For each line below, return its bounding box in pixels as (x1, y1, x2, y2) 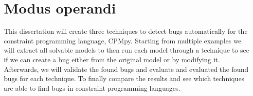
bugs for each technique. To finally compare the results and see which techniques (4, 73, 244, 83)
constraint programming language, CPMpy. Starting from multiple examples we (4, 35, 241, 45)
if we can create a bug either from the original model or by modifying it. (4, 54, 220, 64)
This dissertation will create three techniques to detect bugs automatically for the (4, 26, 248, 36)
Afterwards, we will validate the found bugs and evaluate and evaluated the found (4, 64, 249, 74)
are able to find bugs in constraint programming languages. (4, 82, 181, 93)
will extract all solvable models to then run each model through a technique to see (4, 45, 249, 55)
